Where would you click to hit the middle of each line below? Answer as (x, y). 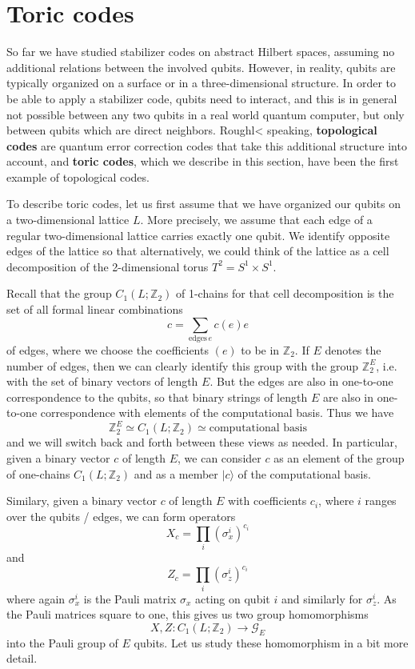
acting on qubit (233, 598)
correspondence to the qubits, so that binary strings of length (157, 397)
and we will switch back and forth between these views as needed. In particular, (202, 442)
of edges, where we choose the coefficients (108, 349)
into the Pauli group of (62, 642)
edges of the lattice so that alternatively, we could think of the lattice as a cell (198, 251)
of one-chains (38, 473)
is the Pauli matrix (130, 598)
